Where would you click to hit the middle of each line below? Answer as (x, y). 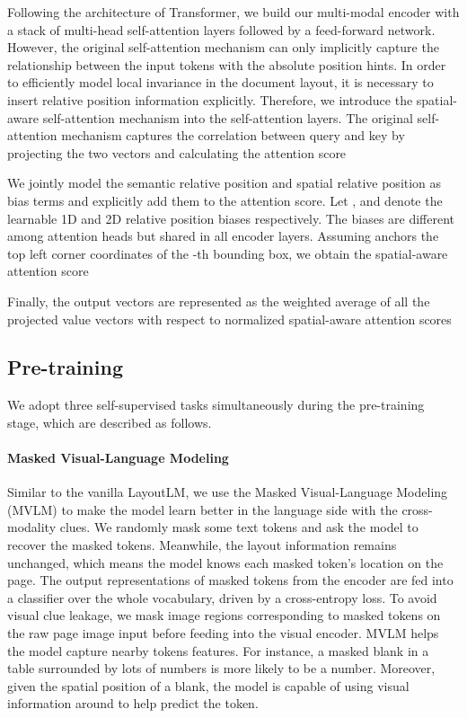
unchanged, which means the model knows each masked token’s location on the (225, 562)
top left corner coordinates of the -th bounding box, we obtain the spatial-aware (228, 253)
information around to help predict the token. (133, 703)
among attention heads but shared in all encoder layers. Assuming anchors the (223, 236)
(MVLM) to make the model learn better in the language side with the (203, 509)
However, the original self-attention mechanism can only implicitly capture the (223, 47)
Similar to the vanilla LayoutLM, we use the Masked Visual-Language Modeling (228, 492)
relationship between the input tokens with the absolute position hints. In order (227, 64)
